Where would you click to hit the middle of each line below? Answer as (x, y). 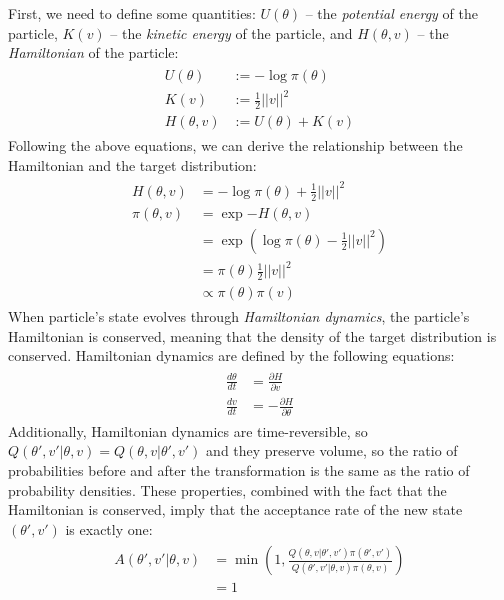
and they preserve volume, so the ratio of (332, 450)
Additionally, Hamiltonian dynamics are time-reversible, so (188, 430)
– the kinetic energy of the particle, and (231, 32)
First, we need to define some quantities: (132, 13)
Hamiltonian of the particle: (93, 52)
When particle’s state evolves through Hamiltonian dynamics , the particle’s (239, 316)
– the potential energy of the (391, 13)
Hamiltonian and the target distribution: (132, 164)
